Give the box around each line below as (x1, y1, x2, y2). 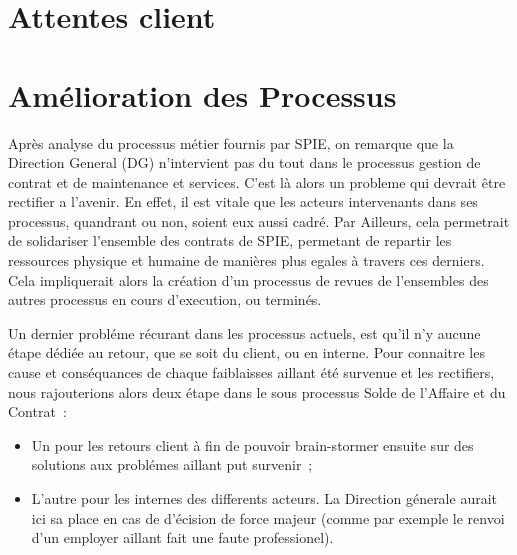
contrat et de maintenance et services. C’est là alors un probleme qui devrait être (8, 171, 506, 192)
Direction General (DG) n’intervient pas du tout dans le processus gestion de (8, 152, 481, 173)
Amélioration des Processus (8, 74, 397, 115)
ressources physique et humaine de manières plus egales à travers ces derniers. (8, 250, 485, 271)
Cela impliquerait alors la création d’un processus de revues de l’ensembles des (8, 269, 489, 290)
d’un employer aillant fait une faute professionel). (31, 527, 334, 548)
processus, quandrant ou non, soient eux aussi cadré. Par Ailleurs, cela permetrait (8, 210, 510, 231)
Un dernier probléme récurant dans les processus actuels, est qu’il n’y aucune (8, 322, 481, 343)
